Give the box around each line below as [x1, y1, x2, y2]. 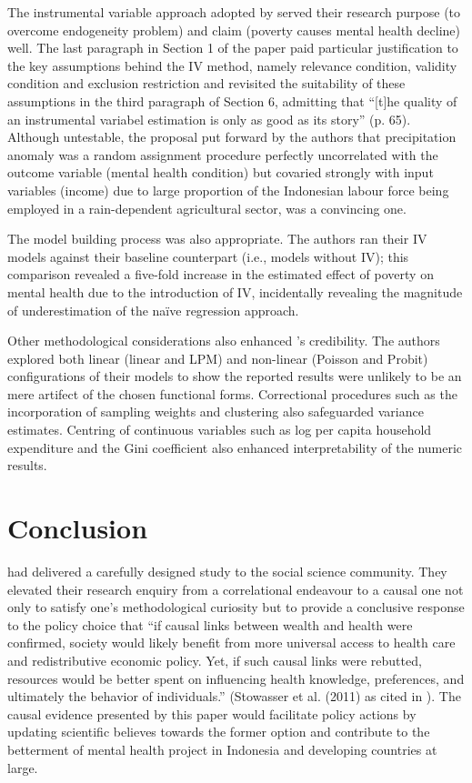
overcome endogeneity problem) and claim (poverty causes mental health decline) [7, 20, 461, 39]
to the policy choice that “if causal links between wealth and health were [7, 615, 413, 634]
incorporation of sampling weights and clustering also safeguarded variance [7, 402, 424, 421]
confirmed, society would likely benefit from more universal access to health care [7, 633, 456, 652]
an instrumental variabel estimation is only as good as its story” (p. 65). [7, 109, 411, 128]
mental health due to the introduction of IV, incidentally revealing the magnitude [7, 282, 463, 301]
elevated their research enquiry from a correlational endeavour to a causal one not [7, 579, 464, 598]
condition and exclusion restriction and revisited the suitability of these [7, 74, 406, 93]
